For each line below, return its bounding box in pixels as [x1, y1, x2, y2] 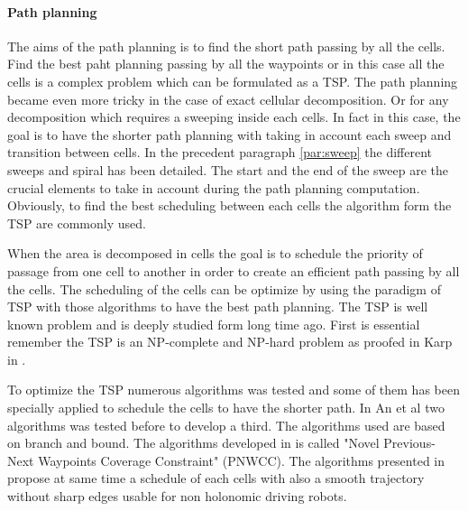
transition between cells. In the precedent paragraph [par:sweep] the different [7, 143, 433, 162]
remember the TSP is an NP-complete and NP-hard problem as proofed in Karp [7, 332, 453, 351]
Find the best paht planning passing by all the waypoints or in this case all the [7, 54, 445, 73]
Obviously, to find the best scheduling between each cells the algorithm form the [7, 196, 452, 215]
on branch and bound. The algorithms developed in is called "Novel [7, 433, 380, 452]
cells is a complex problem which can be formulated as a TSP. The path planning [7, 71, 458, 90]
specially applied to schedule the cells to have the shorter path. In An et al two [7, 398, 445, 417]
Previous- [383, 433, 436, 452]
